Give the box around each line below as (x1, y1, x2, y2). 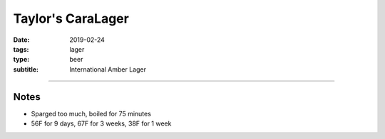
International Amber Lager (69, 65, 146, 74)
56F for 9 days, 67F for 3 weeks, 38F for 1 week (31, 119, 172, 128)
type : (13, 55, 30, 64)
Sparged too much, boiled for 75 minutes (31, 109, 151, 118)
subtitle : (13, 65, 39, 74)
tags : (13, 45, 29, 53)
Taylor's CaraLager (13, 11, 130, 26)
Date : (13, 35, 30, 44)
